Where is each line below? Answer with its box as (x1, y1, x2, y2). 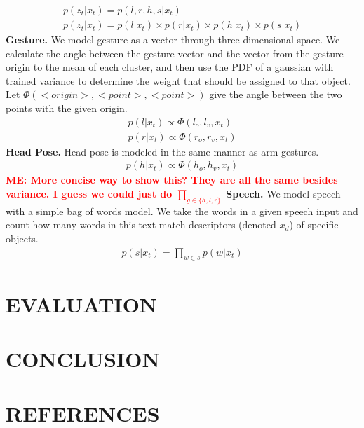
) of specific (289, 217, 339, 232)
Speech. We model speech (226, 186, 341, 200)
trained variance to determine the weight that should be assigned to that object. (6, 73, 351, 88)
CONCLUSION (6, 344, 160, 373)
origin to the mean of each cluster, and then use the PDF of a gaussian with (6, 60, 334, 74)
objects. (6, 230, 39, 245)
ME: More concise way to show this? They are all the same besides (6, 172, 338, 187)
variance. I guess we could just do (6, 186, 173, 200)
